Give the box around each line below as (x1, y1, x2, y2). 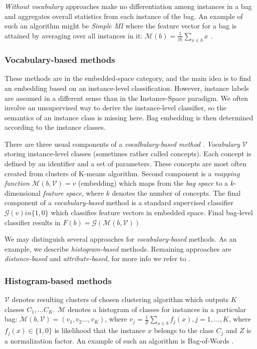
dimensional (4, 187, 41, 198)
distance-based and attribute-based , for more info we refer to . (4, 253, 191, 264)
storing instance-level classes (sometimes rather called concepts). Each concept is (4, 148, 252, 159)
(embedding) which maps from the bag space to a (78, 178, 228, 188)
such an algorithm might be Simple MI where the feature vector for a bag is (4, 20, 237, 31)
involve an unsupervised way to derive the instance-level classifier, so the (4, 102, 227, 113)
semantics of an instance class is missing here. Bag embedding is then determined (4, 112, 254, 122)
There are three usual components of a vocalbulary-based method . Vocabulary (4, 138, 240, 149)
